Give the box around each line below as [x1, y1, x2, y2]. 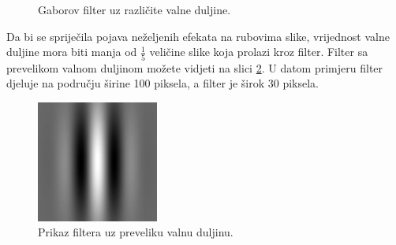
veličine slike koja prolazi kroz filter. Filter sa [149, 43, 368, 60]
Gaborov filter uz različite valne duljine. [38, 2, 231, 17]
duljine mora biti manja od [6, 43, 137, 60]
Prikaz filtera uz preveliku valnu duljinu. [38, 224, 233, 240]
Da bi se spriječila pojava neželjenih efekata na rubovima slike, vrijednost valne [6, 28, 390, 44]
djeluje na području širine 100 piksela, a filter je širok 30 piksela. [6, 75, 319, 91]
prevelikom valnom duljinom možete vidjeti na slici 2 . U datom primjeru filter [6, 59, 383, 76]
